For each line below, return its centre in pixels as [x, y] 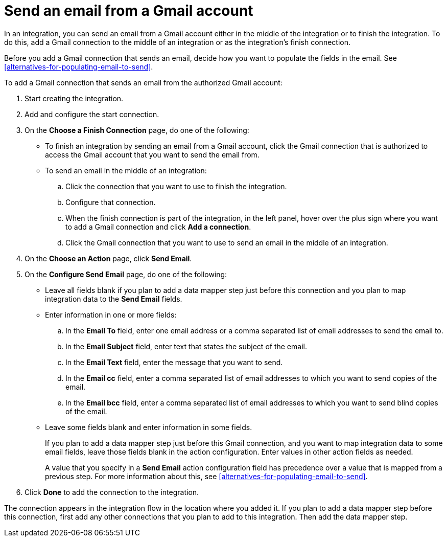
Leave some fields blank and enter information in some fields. [149, 427]
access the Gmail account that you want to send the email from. [152, 154]
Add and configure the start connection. [92, 114]
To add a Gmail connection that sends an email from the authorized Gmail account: [143, 82]
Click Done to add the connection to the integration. [112, 492]
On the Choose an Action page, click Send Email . [108, 258]
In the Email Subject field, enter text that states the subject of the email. [186, 346]
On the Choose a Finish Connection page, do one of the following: [137, 130]
